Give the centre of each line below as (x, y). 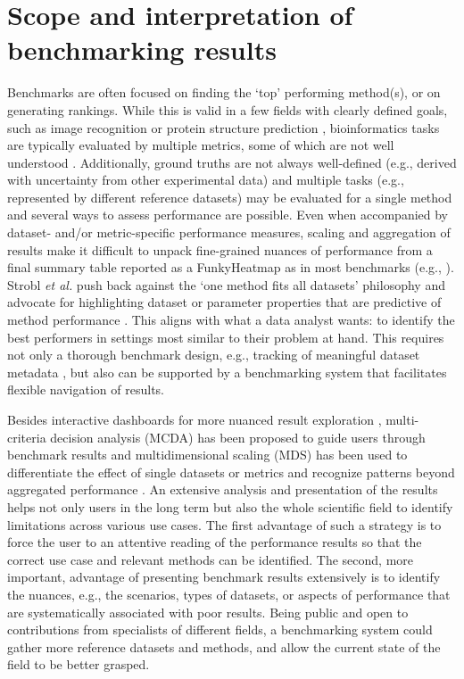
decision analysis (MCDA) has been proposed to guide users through (238, 437)
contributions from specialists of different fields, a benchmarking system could (220, 629)
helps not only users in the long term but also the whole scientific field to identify (230, 506)
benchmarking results (142, 50)
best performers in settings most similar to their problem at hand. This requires (226, 337)
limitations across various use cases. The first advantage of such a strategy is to (224, 524)
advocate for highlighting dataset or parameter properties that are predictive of (224, 302)
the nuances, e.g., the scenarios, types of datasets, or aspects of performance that (229, 594)
